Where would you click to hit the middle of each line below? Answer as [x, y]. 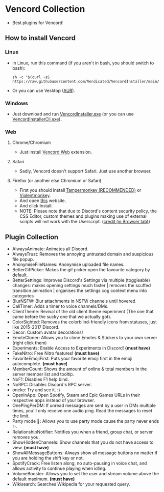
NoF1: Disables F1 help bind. [40, 379]
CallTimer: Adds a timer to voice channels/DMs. [60, 306]
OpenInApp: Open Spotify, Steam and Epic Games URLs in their [76, 395]
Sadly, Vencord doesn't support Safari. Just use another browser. [85, 171]
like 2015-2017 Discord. [36, 327]
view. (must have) [30, 448]
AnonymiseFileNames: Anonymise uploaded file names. [68, 264]
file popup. [23, 260]
